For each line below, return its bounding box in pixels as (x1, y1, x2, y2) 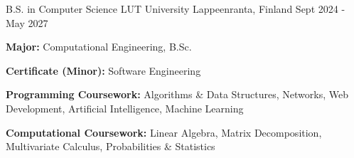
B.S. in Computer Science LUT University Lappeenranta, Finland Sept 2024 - (6, 1, 345, 16)
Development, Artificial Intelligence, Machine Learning (6, 100, 244, 115)
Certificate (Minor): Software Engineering (6, 63, 201, 78)
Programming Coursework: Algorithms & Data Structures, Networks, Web (6, 87, 348, 102)
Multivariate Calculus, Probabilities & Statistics (6, 139, 215, 154)
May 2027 (6, 15, 48, 30)
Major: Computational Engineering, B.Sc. (6, 39, 192, 54)
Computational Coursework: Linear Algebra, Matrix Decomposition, (6, 125, 322, 139)
